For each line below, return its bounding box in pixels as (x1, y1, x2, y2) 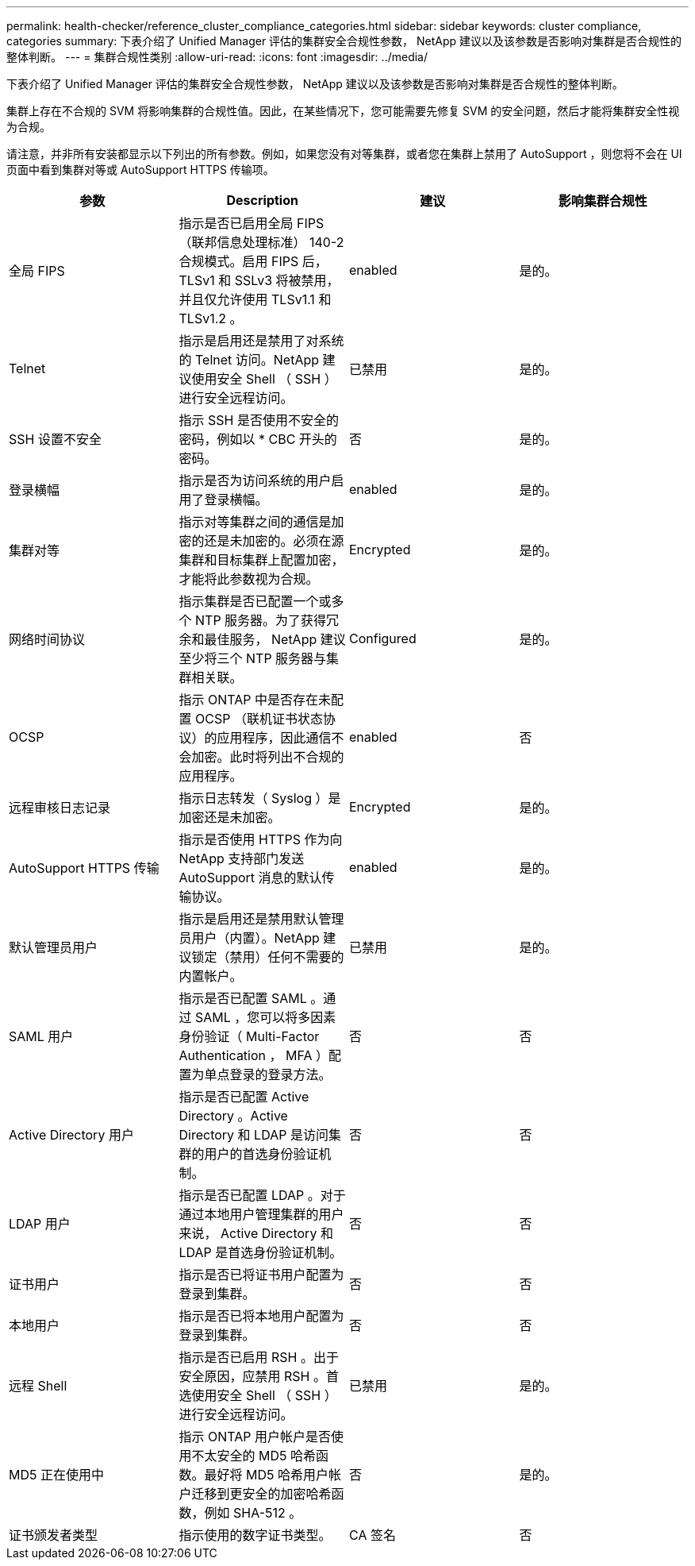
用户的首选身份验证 (204, 1146, 319, 1162)
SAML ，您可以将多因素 (195, 1009, 336, 1025)
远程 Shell (9, 1378, 67, 1394)
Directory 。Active (179, 1108, 288, 1124)
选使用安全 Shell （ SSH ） (179, 1387, 337, 1403)
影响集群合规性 (558, 193, 647, 209)
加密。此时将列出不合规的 (191, 749, 344, 765)
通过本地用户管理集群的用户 (179, 1206, 344, 1222)
